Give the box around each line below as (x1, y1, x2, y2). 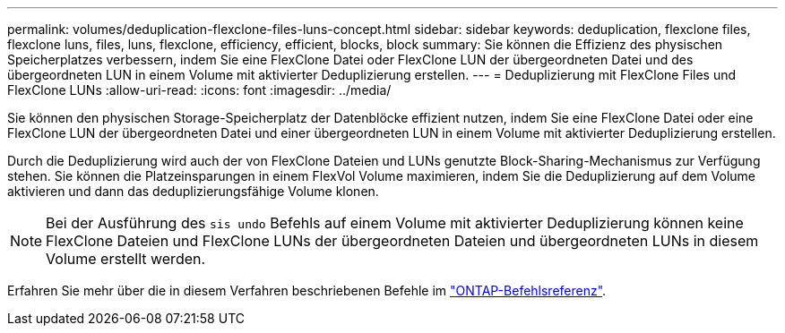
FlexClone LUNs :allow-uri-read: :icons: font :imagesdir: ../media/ (7, 82, 392, 98)
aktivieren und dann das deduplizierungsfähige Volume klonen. (7, 184, 379, 199)
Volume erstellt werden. (46, 250, 206, 268)
